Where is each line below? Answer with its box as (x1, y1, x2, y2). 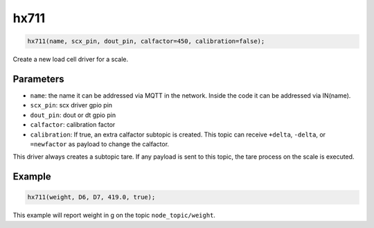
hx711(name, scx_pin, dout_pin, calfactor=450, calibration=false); (27, 37, 265, 45)
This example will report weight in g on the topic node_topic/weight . (12, 211, 216, 220)
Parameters (12, 73, 64, 85)
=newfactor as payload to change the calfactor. (30, 139, 170, 148)
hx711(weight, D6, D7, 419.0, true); (27, 193, 156, 201)
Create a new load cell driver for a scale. (12, 55, 128, 64)
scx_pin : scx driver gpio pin (30, 101, 113, 109)
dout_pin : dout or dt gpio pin (30, 111, 116, 119)
